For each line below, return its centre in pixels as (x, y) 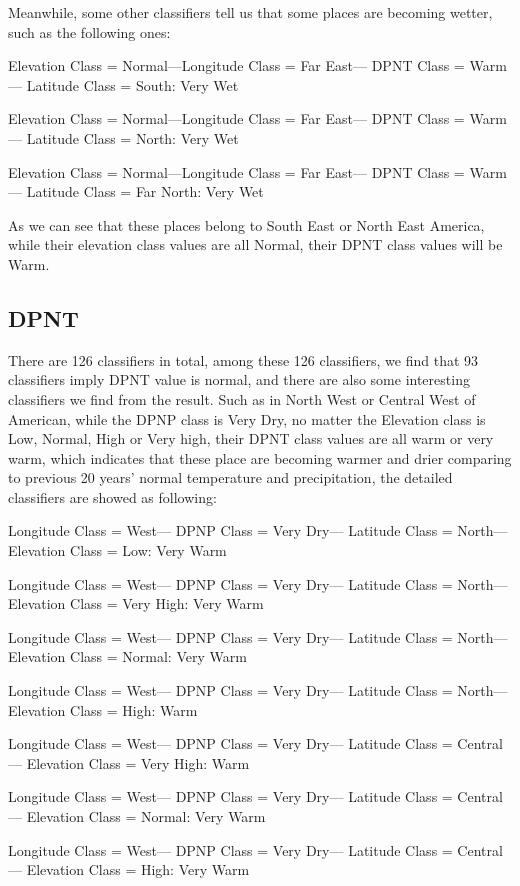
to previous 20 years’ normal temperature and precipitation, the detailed (230, 477)
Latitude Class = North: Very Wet (132, 137)
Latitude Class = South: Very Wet (132, 84)
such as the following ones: (89, 31)
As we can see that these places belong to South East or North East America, (246, 224)
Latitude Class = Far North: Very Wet (145, 191)
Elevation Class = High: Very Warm (138, 869)
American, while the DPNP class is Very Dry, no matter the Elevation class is (247, 418)
